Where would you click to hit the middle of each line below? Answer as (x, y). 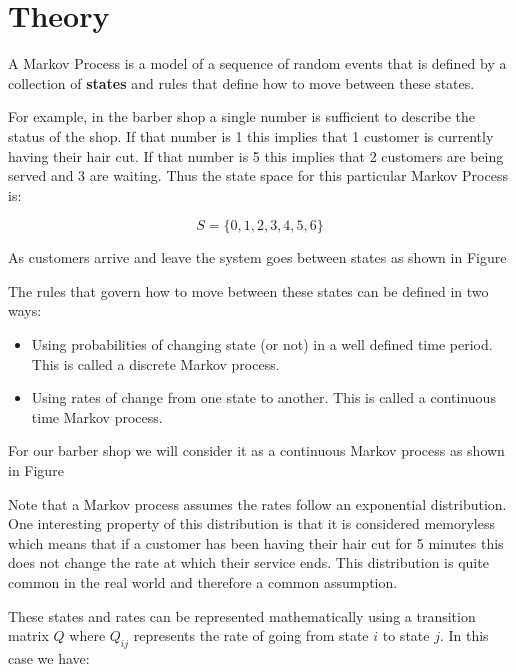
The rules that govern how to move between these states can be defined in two (248, 290)
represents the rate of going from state (251, 635)
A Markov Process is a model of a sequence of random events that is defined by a (257, 63)
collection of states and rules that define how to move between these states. (241, 82)
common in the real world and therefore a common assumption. (203, 582)
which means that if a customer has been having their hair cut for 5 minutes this (256, 542)
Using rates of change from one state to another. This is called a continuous (263, 397)
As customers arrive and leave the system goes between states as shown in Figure (257, 257)
